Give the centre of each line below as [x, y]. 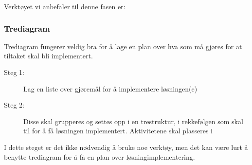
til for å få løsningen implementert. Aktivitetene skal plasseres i [118, 131]
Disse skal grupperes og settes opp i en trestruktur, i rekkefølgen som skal [133, 121]
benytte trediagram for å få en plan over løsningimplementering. [99, 156]
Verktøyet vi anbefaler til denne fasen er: [65, 6]
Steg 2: [14, 105]
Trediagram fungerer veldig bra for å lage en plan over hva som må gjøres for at [123, 46]
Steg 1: [14, 72]
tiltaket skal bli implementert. [48, 56]
